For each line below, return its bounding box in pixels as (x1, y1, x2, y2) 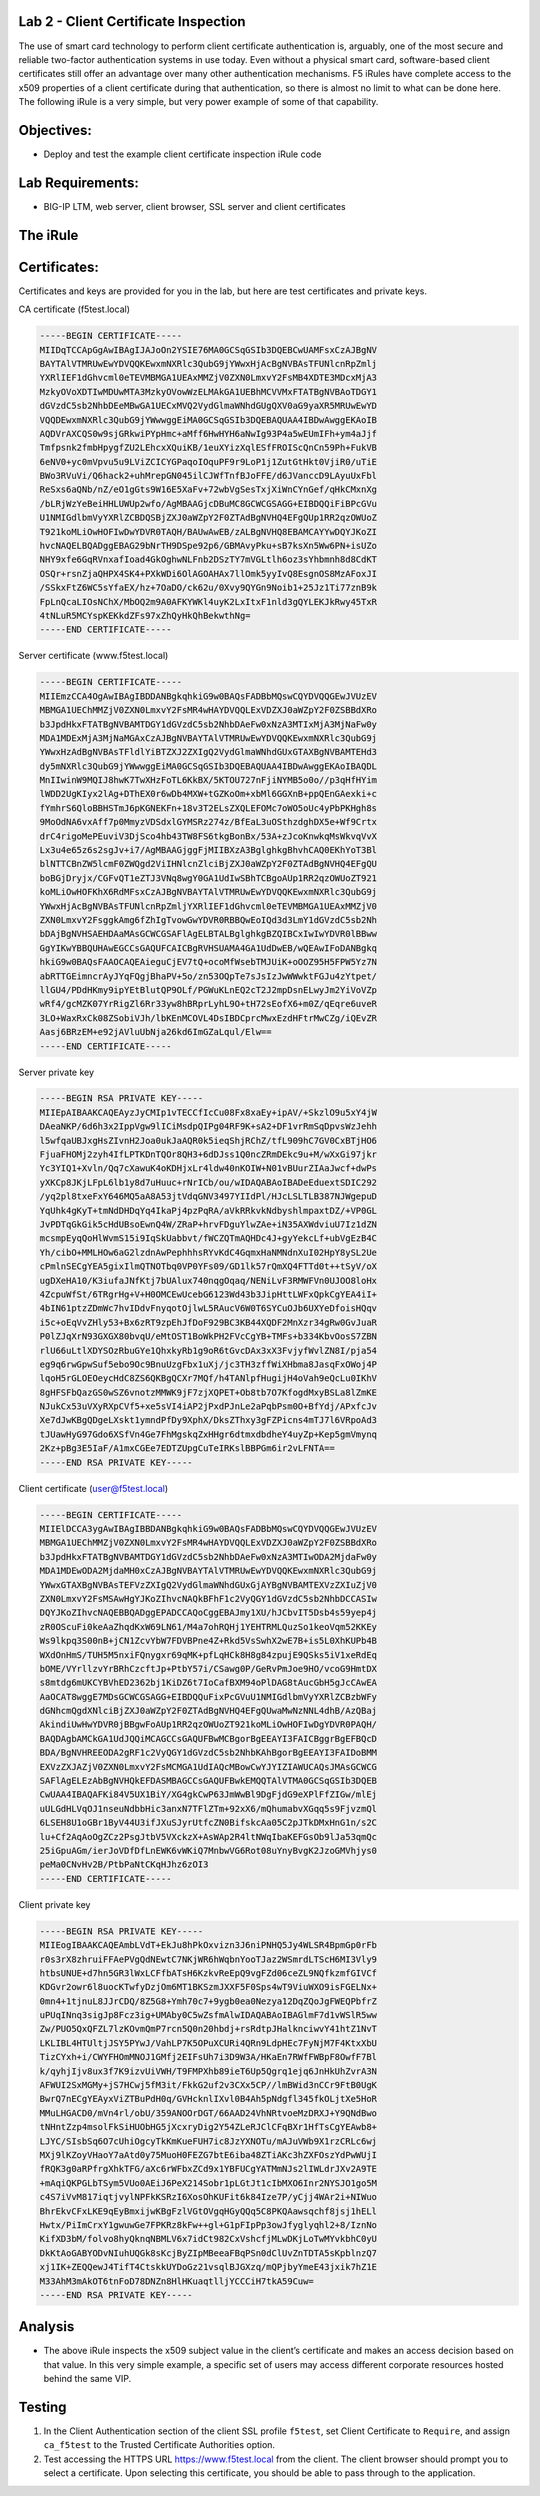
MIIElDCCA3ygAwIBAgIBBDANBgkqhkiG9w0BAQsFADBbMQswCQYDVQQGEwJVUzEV (39, 1523, 378, 1534)
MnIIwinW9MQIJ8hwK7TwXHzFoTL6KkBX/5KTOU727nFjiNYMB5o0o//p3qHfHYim (39, 775, 378, 786)
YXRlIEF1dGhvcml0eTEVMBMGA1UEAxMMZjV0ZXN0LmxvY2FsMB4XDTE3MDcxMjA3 (39, 372, 378, 384)
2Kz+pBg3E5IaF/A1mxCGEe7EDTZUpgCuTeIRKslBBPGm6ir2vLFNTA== (39, 1443, 335, 1454)
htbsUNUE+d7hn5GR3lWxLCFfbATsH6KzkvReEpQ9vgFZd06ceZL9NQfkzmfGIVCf (39, 1967, 378, 1979)
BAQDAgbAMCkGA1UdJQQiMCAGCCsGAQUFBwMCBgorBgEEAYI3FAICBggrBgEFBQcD (39, 1733, 378, 1744)
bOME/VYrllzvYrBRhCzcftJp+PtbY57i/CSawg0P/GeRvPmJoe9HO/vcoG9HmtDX (39, 1663, 378, 1674)
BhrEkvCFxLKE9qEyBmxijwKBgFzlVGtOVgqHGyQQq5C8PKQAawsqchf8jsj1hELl (39, 2205, 378, 2217)
